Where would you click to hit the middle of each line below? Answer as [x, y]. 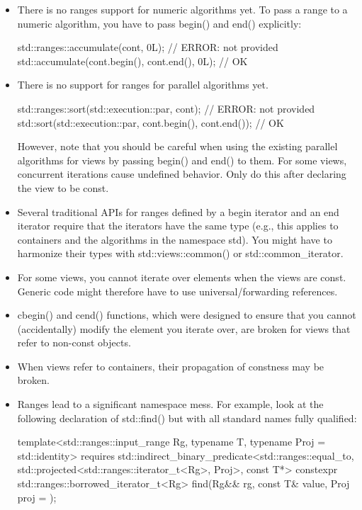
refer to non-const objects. [74, 342]
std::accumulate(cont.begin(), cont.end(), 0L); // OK [132, 61]
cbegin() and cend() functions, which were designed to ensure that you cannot [187, 315]
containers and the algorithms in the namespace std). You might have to [175, 239]
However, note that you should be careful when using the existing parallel [177, 146]
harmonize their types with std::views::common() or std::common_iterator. [180, 253]
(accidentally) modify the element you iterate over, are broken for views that [184, 328]
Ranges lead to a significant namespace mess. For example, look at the [170, 404]
